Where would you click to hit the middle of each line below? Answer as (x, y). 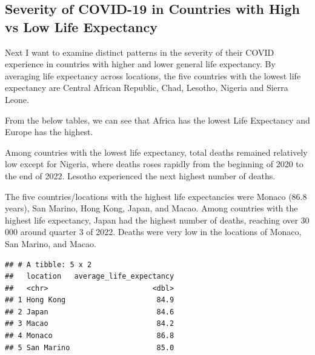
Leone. (17, 99)
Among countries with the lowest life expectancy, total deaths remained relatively (156, 152)
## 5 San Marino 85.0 (90, 347)
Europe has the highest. (49, 132)
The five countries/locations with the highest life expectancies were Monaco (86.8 (156, 196)
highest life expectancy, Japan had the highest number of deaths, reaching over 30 (157, 220)
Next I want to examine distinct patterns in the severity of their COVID (140, 52)
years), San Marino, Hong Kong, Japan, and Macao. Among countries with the (151, 208)
